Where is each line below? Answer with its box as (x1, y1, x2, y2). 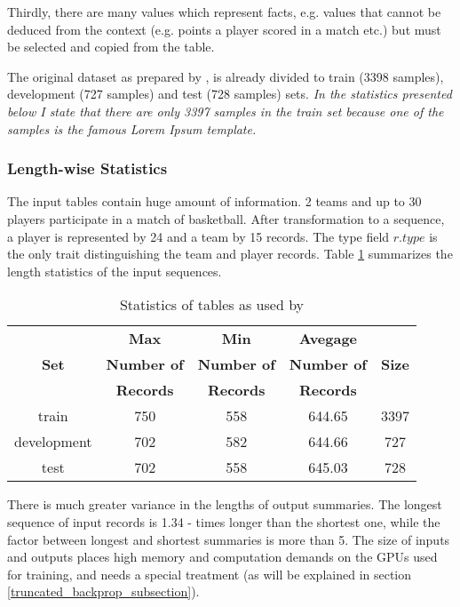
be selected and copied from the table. (7, 37, 215, 56)
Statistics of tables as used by (119, 294, 305, 315)
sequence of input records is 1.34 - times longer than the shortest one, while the (7, 512, 440, 531)
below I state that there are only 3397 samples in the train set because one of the (7, 101, 444, 120)
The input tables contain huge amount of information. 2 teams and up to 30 (7, 192, 422, 211)
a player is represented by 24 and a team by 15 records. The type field (7, 227, 390, 245)
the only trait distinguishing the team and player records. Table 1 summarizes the (7, 244, 453, 263)
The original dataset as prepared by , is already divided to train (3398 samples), (7, 67, 444, 85)
